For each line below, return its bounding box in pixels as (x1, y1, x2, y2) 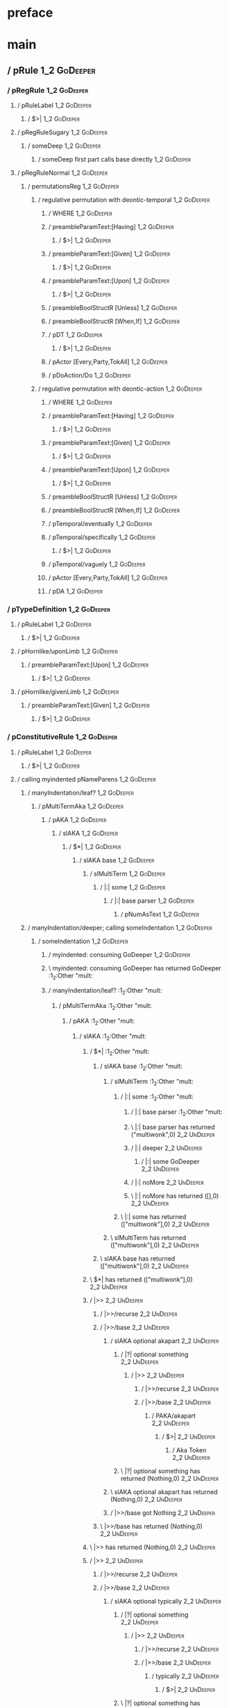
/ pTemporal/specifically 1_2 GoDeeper (48, 533, 155, 541)
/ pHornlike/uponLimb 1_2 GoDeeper (17, 647, 118, 655)
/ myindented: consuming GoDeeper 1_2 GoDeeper (48, 950, 191, 958)
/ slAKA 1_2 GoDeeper (58, 829, 119, 837)
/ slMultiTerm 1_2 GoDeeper (90, 869, 166, 878)
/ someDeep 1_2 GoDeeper (27, 141, 101, 150)
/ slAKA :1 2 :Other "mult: (79, 1032, 147, 1042)
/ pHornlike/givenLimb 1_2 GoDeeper (17, 688, 119, 696)
